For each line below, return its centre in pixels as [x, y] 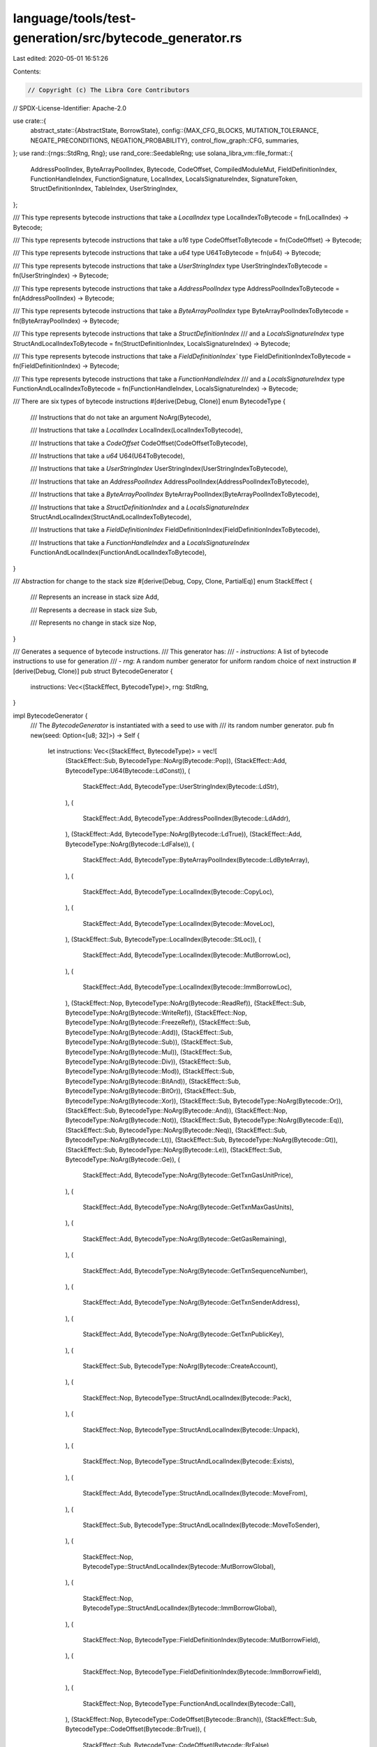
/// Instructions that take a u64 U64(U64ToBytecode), [108, 456]
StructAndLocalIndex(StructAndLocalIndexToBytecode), [111, 516]
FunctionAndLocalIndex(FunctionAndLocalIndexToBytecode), [119, 553]
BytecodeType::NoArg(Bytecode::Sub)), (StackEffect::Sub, [149, 1042]
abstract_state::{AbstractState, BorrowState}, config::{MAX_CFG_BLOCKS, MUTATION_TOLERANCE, [175, 131]
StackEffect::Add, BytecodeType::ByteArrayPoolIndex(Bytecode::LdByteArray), [196, 860]
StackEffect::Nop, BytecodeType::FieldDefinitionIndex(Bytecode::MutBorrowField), [201, 1640]
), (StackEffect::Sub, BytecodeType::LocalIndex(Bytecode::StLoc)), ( [163, 939]
